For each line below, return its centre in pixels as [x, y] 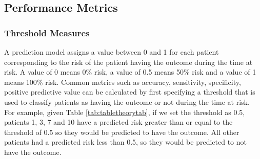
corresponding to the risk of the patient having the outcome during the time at [128, 62]
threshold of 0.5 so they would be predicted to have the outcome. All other [122, 132]
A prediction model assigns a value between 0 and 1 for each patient [112, 52]
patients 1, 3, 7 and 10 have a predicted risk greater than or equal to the [118, 122]
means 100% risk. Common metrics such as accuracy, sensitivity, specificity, [123, 82]
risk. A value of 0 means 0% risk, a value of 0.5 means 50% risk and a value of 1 [130, 72]
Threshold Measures [47, 32]
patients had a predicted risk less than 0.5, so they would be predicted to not [126, 142]
